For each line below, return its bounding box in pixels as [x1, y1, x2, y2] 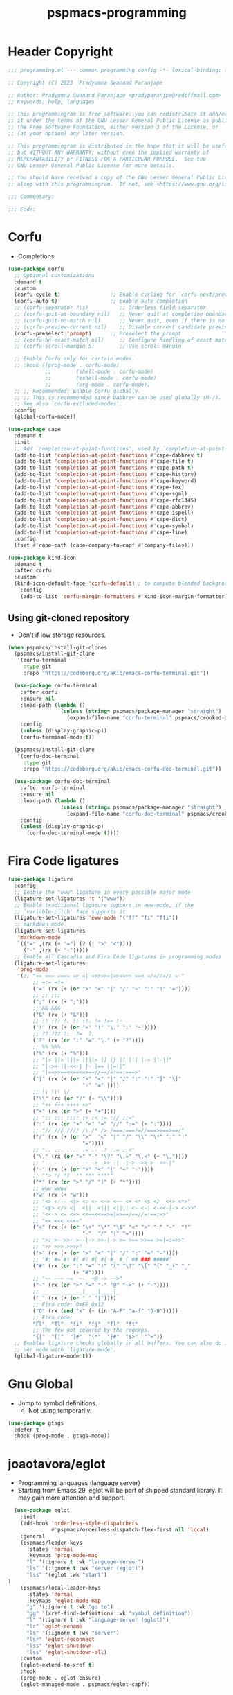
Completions [17, 252, 55, 261]
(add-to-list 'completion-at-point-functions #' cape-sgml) [14, 490, 188, 497]
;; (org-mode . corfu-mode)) [44, 381, 151, 388]
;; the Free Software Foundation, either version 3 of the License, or [8, 123, 218, 131]
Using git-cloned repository [8, 612, 130, 624]
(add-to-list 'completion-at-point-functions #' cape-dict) [14, 516, 188, 523]
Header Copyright [8, 44, 113, 60]
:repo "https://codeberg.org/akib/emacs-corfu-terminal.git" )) [23, 670, 209, 677]
